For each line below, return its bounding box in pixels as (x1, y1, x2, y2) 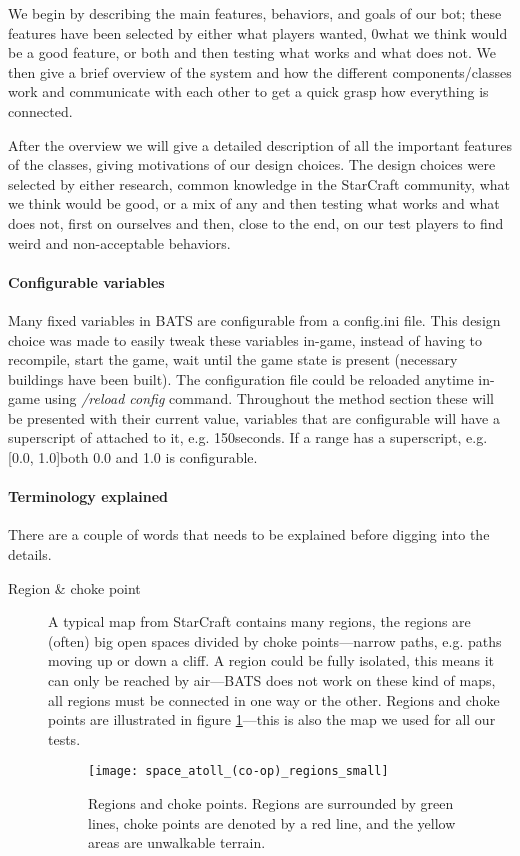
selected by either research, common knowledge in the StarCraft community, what (8, 173, 510, 194)
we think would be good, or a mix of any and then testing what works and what (8, 193, 500, 214)
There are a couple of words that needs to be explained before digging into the (8, 524, 490, 545)
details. (8, 544, 52, 565)
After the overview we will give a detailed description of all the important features (8, 134, 512, 155)
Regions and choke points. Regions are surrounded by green (88, 793, 454, 814)
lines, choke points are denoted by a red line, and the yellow (88, 812, 456, 833)
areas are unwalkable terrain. (88, 832, 266, 853)
